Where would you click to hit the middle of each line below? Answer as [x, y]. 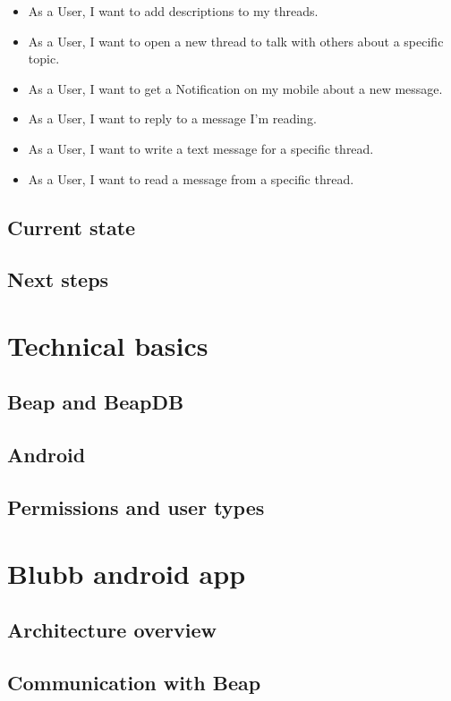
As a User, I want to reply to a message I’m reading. [172, 118]
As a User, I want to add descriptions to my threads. [173, 11]
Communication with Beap [134, 682]
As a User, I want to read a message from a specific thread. [191, 178]
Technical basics [108, 345]
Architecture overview [112, 630]
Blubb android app [127, 573]
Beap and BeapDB [96, 402]
